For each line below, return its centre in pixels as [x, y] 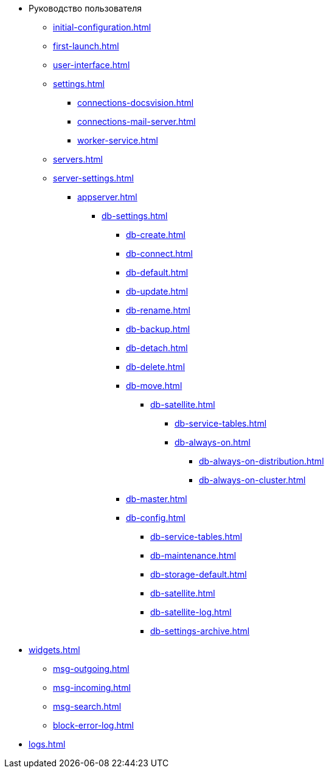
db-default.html [157, 272]
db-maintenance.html [193, 555]
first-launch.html [86, 46]
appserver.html [107, 197]
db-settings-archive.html [200, 631]
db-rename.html [158, 310]
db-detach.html [157, 348]
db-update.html [157, 291]
